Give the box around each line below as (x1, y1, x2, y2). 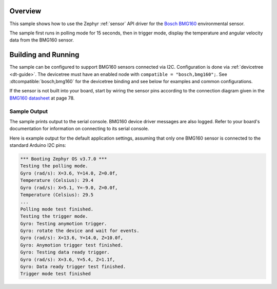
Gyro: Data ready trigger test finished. (20, 263, 126, 269)
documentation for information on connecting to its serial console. (9, 126, 149, 132)
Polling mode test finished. (20, 206, 94, 212)
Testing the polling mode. (20, 163, 88, 169)
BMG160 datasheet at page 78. (9, 95, 75, 101)
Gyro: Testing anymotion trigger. (20, 221, 107, 226)
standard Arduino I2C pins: (9, 142, 66, 148)
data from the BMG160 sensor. (9, 37, 74, 43)
